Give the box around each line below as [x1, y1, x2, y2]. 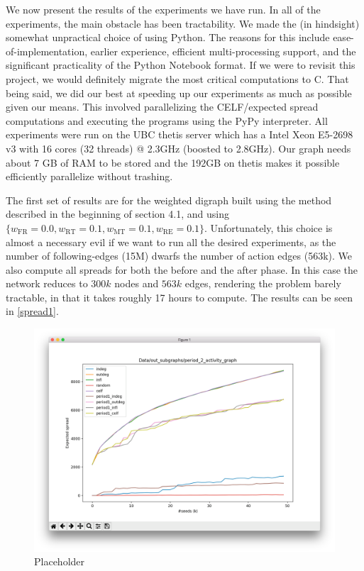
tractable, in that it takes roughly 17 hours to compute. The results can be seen [6, 289, 353, 304]
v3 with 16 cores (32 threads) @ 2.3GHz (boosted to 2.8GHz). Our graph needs [6, 140, 351, 155]
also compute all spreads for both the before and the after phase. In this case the [6, 262, 358, 277]
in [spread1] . [6, 304, 59, 318]
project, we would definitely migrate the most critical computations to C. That [6, 71, 349, 86]
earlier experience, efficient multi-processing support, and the [90, 43, 356, 58]
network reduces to [6, 276, 88, 291]
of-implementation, [6, 43, 88, 58]
